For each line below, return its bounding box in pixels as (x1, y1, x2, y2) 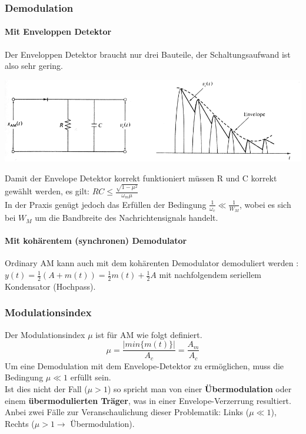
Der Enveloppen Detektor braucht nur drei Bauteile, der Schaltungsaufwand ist (5, 48, 291, 60)
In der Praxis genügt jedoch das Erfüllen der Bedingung (5, 198, 207, 210)
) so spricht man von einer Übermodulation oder (107, 383, 292, 395)
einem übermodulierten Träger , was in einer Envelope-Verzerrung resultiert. (5, 394, 291, 406)
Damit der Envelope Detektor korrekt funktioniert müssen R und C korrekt (5, 171, 277, 184)
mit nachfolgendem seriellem (159, 269, 262, 281)
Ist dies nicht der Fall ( (5, 383, 88, 395)
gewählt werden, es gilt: (5, 185, 89, 197)
